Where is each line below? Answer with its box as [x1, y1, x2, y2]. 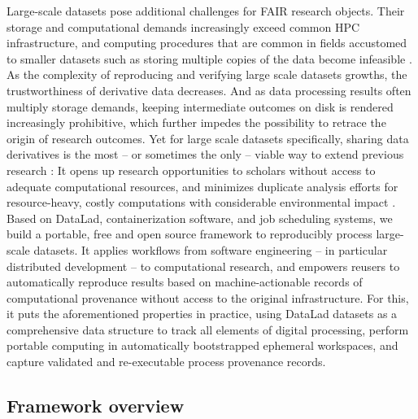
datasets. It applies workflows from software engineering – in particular [33, 241, 388, 258]
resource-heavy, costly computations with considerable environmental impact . [7, 194, 396, 211]
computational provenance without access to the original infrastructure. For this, [7, 289, 409, 306]
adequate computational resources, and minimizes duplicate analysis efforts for [7, 177, 398, 194]
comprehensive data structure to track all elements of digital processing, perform [7, 321, 409, 338]
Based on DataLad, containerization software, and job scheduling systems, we [7, 209, 393, 226]
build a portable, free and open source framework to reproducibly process [7, 225, 372, 242]
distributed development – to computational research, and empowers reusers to [7, 257, 400, 274]
